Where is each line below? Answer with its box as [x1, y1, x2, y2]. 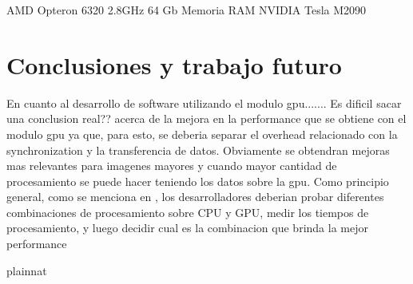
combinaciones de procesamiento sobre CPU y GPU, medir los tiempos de [6, 203, 369, 220]
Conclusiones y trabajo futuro [6, 48, 342, 81]
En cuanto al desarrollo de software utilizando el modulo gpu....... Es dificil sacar [6, 94, 402, 111]
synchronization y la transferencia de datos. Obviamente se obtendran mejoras [6, 141, 390, 158]
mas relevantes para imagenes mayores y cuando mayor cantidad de [6, 157, 337, 174]
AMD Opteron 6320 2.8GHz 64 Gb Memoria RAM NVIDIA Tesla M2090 [6, 2, 367, 18]
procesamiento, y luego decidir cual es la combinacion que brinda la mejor [6, 219, 368, 236]
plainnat [6, 262, 47, 278]
